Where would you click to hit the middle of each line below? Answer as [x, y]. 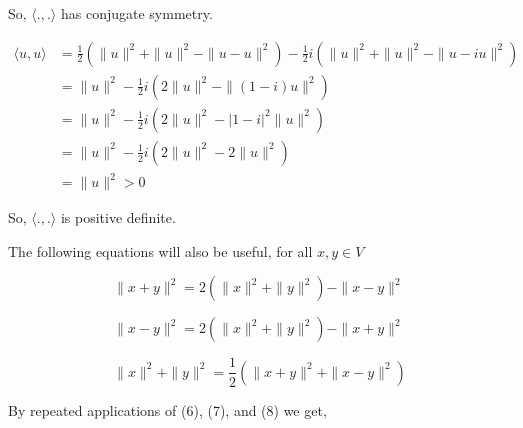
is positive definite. [118, 217]
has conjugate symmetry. [136, 13]
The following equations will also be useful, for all [160, 250]
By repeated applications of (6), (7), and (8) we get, [167, 409]
